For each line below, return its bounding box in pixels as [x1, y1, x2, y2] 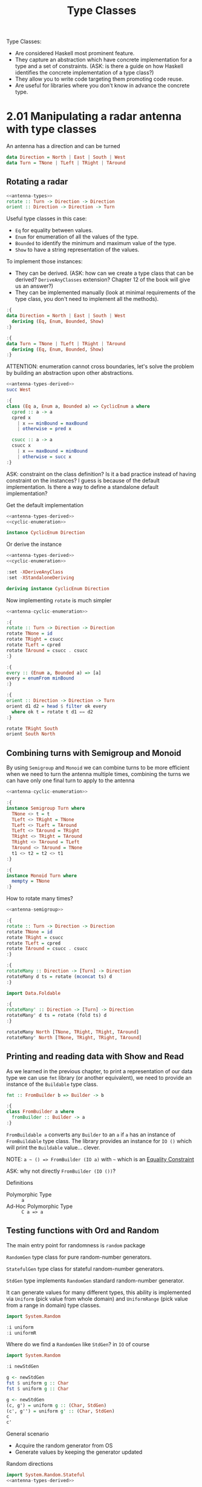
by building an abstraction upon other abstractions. [6, 369, 134, 377]
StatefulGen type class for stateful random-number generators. [6, 1265, 165, 1272]
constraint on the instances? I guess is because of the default [6, 477, 160, 484]
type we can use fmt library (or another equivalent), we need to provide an [6, 1074, 192, 1081]
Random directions [6, 1460, 53, 1468]
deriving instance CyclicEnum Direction [6, 585, 110, 592]
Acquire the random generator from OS [15, 1442, 113, 1449]
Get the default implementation [6, 501, 83, 508]
